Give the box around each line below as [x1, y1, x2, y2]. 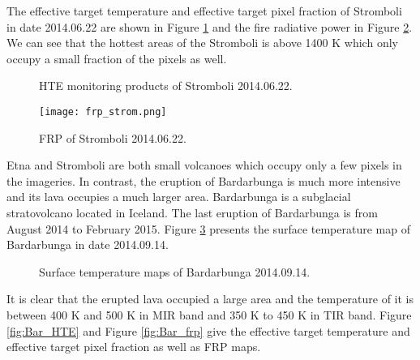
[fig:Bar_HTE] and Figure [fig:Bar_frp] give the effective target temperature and [6, 322, 410, 339]
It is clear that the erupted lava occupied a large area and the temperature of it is [6, 290, 414, 307]
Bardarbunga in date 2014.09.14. [6, 236, 169, 253]
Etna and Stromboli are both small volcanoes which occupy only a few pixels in [6, 156, 402, 174]
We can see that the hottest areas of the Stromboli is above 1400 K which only [6, 34, 398, 51]
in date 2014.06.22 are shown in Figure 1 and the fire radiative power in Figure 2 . [6, 18, 413, 35]
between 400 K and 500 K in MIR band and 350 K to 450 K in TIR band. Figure [6, 306, 412, 323]
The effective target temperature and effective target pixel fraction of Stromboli [6, 2, 402, 19]
